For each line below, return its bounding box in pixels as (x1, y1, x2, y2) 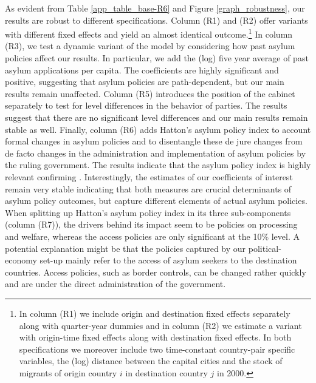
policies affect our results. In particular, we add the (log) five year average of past (5, 52, 309, 64)
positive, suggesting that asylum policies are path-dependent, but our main (5, 75, 284, 88)
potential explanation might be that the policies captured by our (5, 242, 246, 254)
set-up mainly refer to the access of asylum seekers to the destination (39, 254, 297, 266)
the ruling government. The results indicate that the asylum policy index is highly (5, 158, 311, 171)
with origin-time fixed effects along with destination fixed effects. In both (19, 331, 292, 344)
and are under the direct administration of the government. (5, 277, 226, 290)
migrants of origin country (19, 366, 117, 379)
